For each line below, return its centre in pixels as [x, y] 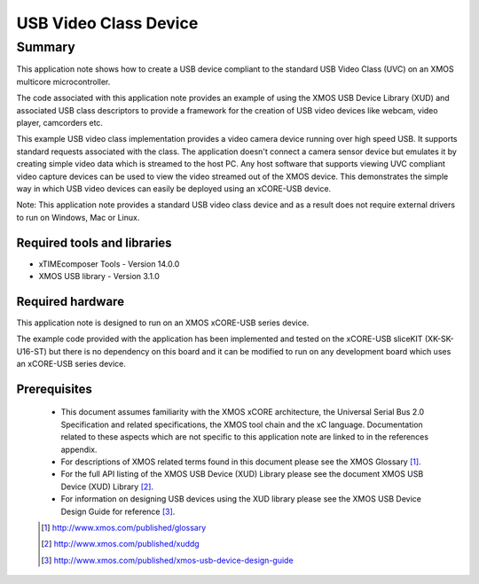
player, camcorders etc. [60, 122]
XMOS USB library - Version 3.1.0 [99, 276]
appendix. [79, 449]
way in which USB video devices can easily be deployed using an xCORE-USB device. [174, 188]
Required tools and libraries [94, 242]
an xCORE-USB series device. [71, 364]
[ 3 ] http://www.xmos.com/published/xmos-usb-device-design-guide [167, 560]
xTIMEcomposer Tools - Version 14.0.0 [109, 264]
